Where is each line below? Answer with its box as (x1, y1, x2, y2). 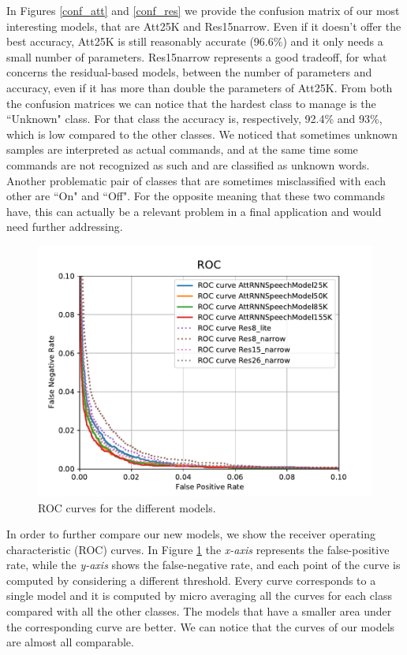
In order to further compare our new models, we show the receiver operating (6, 526, 375, 542)
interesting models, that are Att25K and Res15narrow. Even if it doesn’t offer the (6, 17, 401, 34)
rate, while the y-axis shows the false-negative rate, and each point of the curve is (6, 556, 401, 573)
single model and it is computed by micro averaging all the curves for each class (6, 587, 392, 604)
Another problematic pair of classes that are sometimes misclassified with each (6, 172, 386, 188)
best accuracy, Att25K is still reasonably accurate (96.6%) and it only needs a (6, 33, 383, 50)
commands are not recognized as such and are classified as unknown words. (6, 156, 370, 173)
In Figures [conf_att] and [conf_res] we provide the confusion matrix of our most (6, 2, 400, 18)
